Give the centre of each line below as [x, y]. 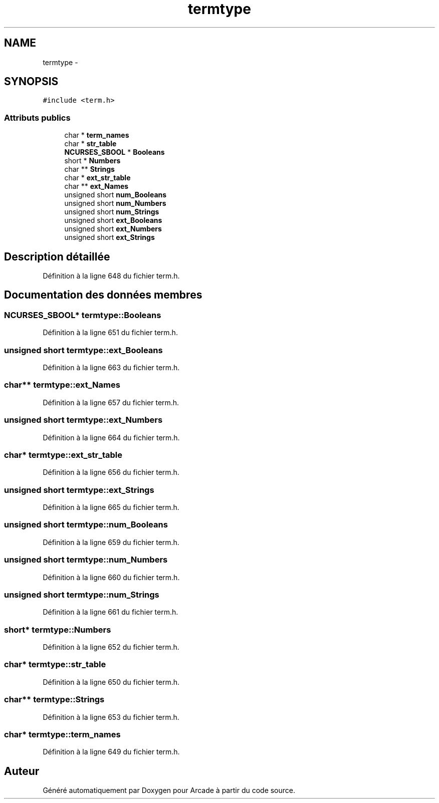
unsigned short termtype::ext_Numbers [83, 420]
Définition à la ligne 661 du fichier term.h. [111, 612]
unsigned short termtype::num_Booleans [86, 525]
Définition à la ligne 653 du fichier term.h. [111, 717]
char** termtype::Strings [54, 700]
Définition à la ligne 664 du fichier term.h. [111, 437]
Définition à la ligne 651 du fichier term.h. [110, 333]
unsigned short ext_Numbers [113, 229]
